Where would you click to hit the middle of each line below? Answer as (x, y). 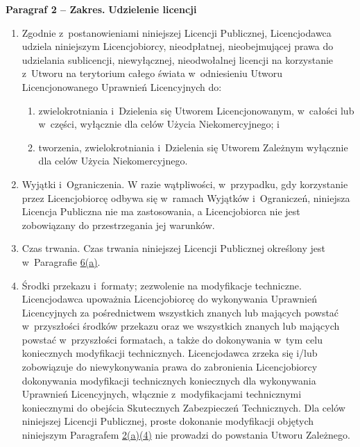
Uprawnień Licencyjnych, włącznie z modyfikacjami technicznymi (162, 394)
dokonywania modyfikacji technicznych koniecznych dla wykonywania (169, 380)
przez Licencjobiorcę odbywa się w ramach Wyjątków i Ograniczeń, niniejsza (186, 197)
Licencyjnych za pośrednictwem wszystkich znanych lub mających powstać (180, 312)
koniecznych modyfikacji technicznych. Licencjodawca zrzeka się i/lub (170, 353)
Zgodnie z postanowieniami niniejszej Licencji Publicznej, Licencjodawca (177, 32)
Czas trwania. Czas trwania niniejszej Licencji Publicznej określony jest (174, 248)
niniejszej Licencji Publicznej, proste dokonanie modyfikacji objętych (168, 421)
